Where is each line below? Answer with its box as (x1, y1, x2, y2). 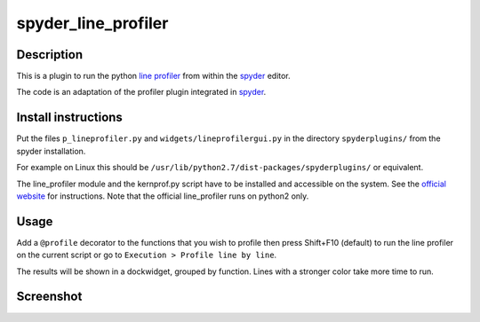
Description (16, 47, 84, 62)
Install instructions (16, 110, 124, 125)
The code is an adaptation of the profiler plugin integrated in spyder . (16, 87, 267, 98)
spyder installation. (16, 145, 86, 156)
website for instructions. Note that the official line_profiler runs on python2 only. (16, 191, 309, 201)
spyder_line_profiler (16, 13, 169, 33)
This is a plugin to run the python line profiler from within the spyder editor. (16, 71, 291, 82)
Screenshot (16, 289, 83, 304)
